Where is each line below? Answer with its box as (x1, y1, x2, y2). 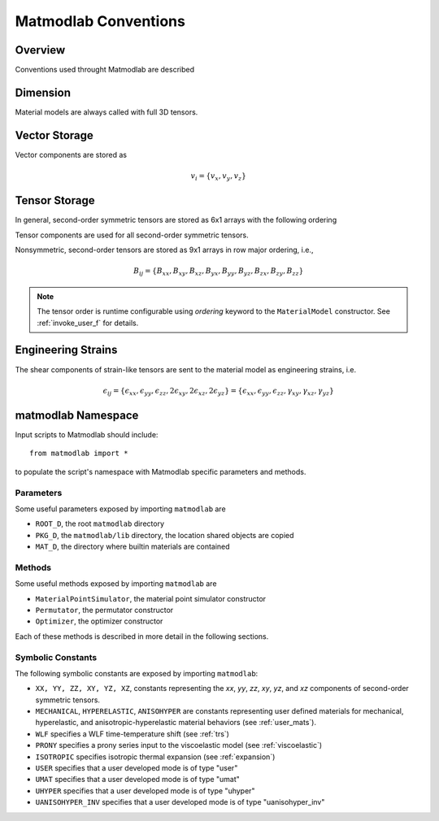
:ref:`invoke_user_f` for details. (37, 318, 139, 328)
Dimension (15, 85, 72, 99)
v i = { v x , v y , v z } (190, 172, 247, 182)
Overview (15, 43, 66, 57)
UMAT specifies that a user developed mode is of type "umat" (35, 775, 240, 784)
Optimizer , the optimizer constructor (35, 616, 163, 626)
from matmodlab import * (29, 449, 128, 458)
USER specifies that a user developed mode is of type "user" (35, 763, 238, 773)
